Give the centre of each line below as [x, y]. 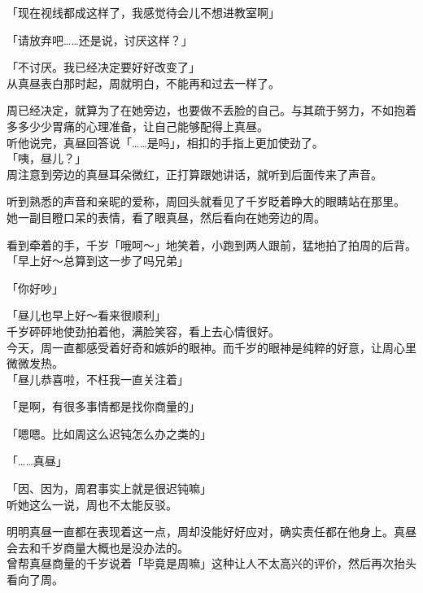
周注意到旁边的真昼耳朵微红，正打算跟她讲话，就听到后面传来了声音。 [194, 174]
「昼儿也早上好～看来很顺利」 [86, 315]
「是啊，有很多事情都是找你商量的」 [103, 406]
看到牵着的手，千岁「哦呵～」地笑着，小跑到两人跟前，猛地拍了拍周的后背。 [211, 244]
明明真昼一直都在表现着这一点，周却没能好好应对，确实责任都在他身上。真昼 [211, 532]
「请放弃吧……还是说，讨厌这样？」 [100, 39]
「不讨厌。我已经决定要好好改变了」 [103, 67]
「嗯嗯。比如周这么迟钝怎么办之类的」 [109, 433]
